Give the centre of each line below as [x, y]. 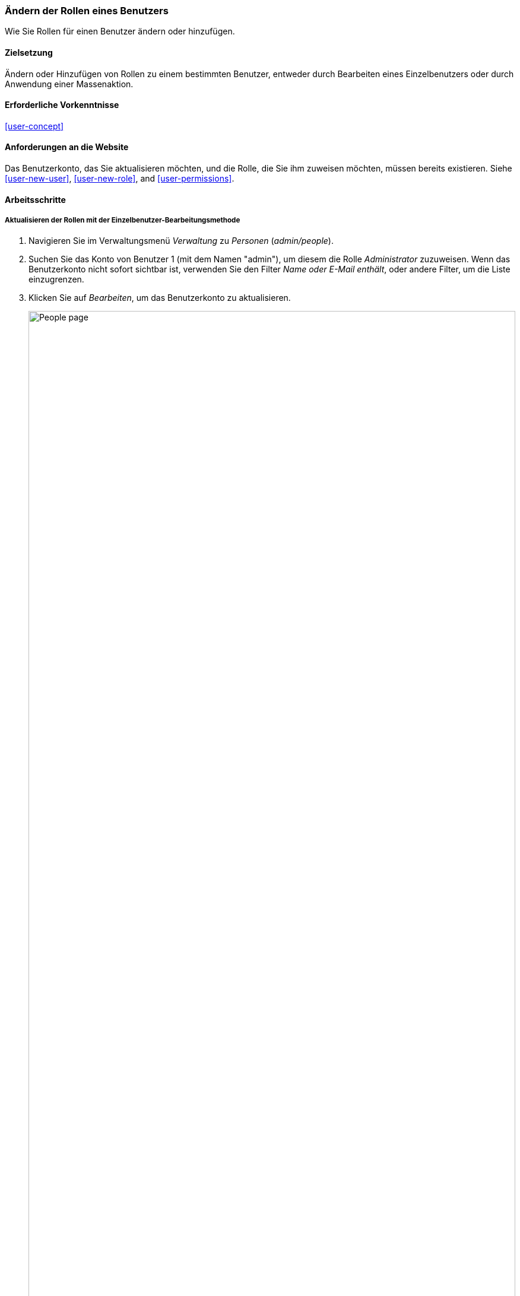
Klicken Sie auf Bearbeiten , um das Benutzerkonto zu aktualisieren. [160, 298]
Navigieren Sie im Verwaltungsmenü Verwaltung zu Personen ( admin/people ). [181, 241]
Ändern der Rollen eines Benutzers [87, 11]
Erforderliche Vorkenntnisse [62, 105]
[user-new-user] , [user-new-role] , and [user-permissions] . [120, 179]
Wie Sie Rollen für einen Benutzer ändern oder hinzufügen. [120, 31]
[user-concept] [34, 126]
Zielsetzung [29, 52]
